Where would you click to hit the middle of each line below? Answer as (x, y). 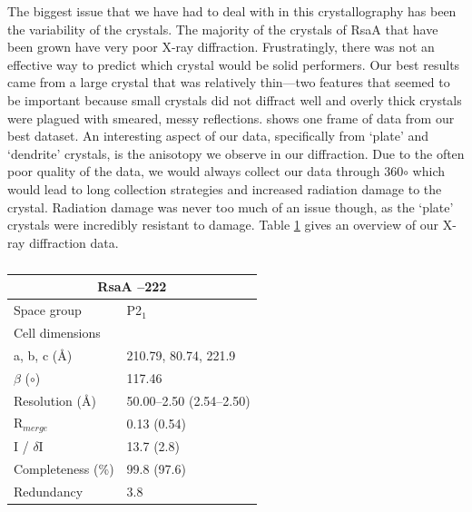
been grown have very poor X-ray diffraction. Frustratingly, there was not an (221, 47)
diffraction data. (74, 242)
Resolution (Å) (55, 400)
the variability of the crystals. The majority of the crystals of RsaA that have (223, 29)
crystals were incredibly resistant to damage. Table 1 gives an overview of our (223, 225)
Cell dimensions (57, 332)
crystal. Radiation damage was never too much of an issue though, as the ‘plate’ (231, 207)
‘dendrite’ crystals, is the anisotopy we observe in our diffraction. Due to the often (236, 153)
